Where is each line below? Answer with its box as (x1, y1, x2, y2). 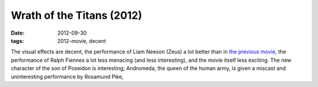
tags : (11, 37, 24, 44)
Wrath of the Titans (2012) (11, 9, 143, 22)
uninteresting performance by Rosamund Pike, (11, 73, 124, 80)
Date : (11, 29, 25, 36)
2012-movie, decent (57, 37, 106, 44)
